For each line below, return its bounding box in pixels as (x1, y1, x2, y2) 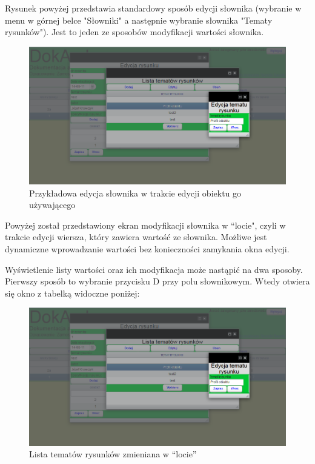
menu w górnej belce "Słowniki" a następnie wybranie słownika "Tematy (5, 13, 273, 26)
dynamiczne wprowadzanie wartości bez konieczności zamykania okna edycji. (5, 242, 290, 255)
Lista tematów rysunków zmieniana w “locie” (29, 448, 197, 460)
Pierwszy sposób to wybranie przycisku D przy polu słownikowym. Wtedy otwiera (5, 275, 310, 287)
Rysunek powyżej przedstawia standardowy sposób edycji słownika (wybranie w (5, 2, 302, 14)
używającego (29, 198, 76, 211)
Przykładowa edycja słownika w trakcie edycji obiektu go (29, 186, 242, 199)
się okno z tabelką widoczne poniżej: (5, 286, 140, 299)
